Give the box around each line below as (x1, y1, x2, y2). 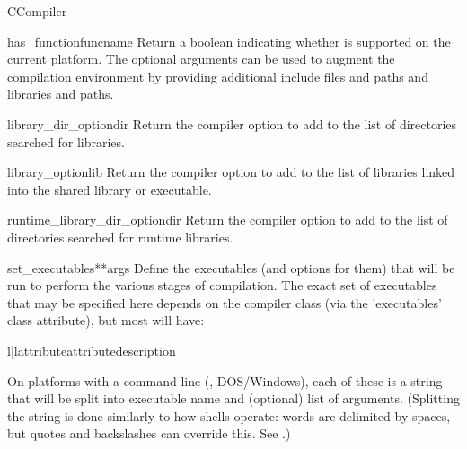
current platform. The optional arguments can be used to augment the (7, 49, 395, 68)
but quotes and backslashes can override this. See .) (7, 424, 291, 443)
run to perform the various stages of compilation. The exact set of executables (7, 276, 437, 295)
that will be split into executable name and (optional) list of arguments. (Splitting (7, 389, 460, 408)
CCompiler (7, 2, 67, 20)
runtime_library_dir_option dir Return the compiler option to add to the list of (7, 210, 448, 229)
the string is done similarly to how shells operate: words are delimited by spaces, (7, 406, 451, 425)
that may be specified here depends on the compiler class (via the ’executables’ (7, 293, 442, 312)
